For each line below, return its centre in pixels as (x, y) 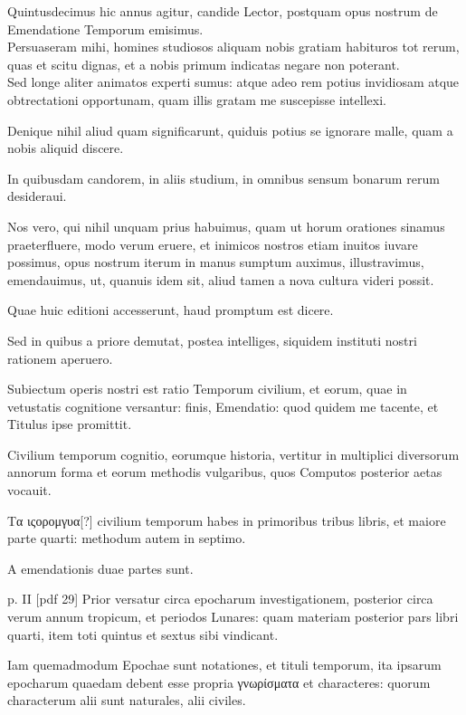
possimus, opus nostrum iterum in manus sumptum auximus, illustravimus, (216, 262)
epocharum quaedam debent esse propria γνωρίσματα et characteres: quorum (219, 682)
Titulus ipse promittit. (70, 424)
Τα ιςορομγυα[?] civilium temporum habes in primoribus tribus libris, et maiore (227, 520)
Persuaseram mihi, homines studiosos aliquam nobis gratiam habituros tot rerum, (233, 47)
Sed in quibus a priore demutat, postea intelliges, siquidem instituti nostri (212, 340)
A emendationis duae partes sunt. (100, 568)
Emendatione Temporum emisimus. (105, 29)
